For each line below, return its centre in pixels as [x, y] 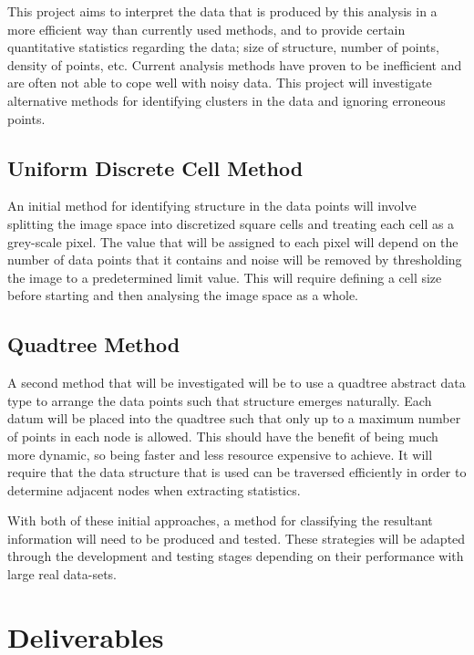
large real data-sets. [62, 574]
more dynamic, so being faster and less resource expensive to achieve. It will [220, 454]
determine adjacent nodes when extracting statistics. [154, 489]
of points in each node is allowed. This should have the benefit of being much [223, 436]
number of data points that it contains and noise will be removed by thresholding [235, 260]
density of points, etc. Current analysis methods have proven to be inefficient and [235, 64]
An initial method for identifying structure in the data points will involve [212, 206]
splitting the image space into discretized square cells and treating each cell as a [231, 223]
